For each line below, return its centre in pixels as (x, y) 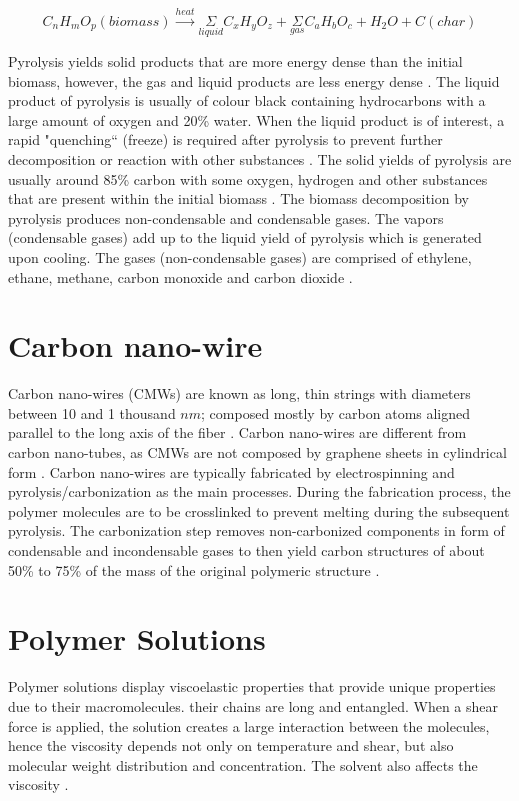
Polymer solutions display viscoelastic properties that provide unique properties (252, 686)
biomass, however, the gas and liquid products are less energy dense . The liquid (254, 80)
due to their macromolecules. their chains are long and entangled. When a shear (253, 705)
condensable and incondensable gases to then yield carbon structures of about (246, 550)
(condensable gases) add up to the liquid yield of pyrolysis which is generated (245, 237)
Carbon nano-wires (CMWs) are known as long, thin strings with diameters (239, 393)
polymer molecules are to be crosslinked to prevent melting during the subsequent (259, 510)
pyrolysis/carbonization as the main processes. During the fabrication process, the (259, 491)
